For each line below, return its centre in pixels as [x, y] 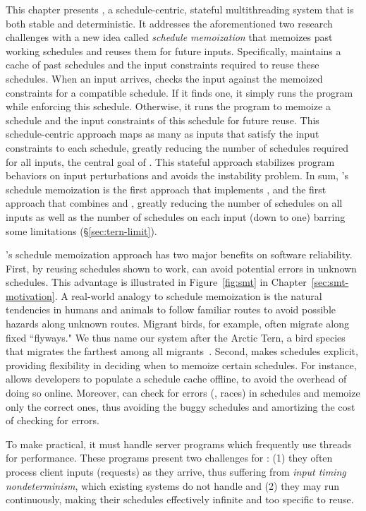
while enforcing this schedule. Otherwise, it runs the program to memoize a [168, 106]
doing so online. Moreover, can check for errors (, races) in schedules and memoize [183, 393]
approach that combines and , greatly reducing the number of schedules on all [174, 203]
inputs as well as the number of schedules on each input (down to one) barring [176, 216]
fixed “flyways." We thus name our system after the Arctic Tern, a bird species [176, 337]
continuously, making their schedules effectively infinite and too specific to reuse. [180, 499]
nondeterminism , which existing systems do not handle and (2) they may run [173, 485]
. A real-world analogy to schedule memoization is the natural [188, 295]
